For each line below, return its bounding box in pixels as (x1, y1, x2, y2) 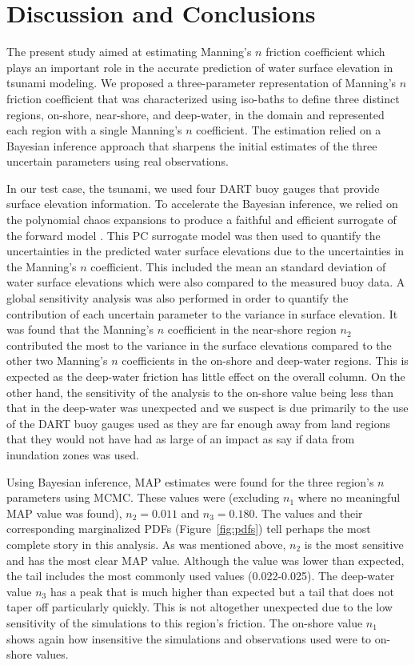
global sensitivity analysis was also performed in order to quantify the (6, 290, 349, 306)
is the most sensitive (304, 535, 404, 552)
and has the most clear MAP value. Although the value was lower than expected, (6, 551, 405, 568)
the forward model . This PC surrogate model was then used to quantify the (6, 226, 381, 243)
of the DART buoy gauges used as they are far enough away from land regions (6, 415, 390, 431)
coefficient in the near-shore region (167, 321, 337, 338)
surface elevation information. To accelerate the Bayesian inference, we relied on (6, 195, 398, 212)
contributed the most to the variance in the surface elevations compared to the (6, 336, 392, 353)
